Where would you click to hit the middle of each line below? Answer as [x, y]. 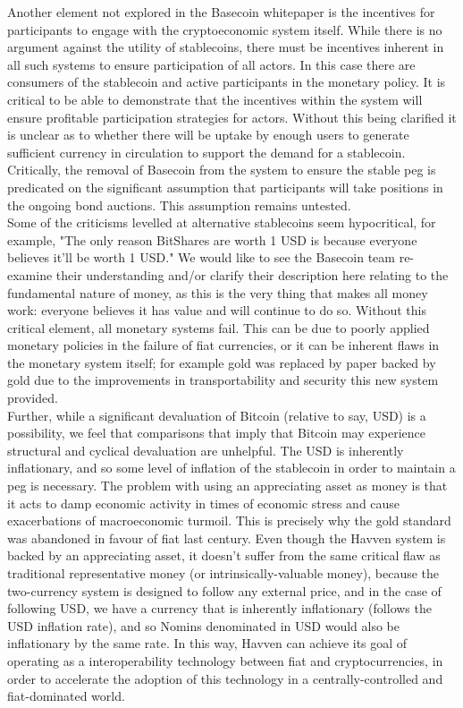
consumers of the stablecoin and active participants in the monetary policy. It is [227, 82]
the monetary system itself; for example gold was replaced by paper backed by [222, 362]
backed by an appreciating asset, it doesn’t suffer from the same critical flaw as [224, 555]
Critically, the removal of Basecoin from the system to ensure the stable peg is [222, 170]
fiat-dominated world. [66, 696]
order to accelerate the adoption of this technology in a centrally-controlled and [225, 678]
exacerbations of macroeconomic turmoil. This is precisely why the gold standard [229, 520]
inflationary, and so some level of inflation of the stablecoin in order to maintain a [231, 468]
